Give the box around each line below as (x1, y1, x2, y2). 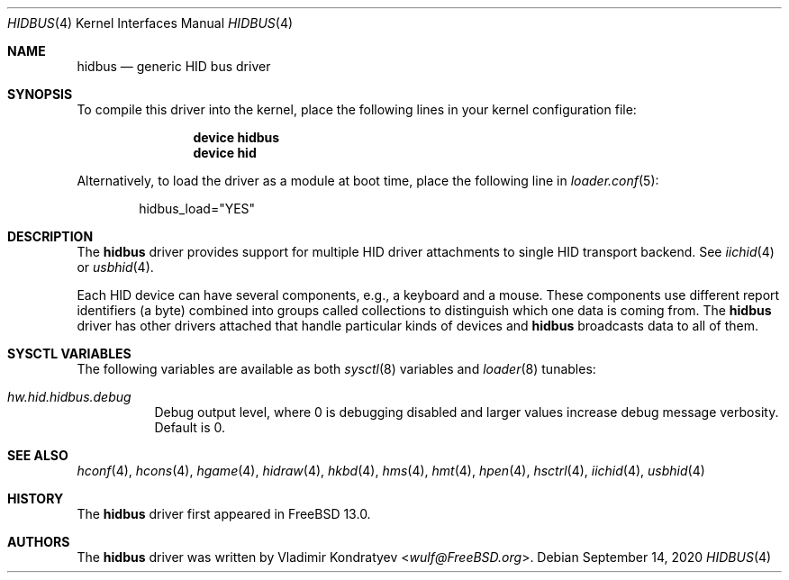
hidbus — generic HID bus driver (77, 59, 271, 74)
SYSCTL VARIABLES (7, 346, 131, 361)
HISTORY (7, 491, 64, 506)
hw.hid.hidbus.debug (7, 389, 131, 404)
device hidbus (193, 130, 280, 145)
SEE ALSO (7, 448, 68, 463)
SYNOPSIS (7, 86, 73, 102)
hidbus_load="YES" (139, 201, 256, 216)
